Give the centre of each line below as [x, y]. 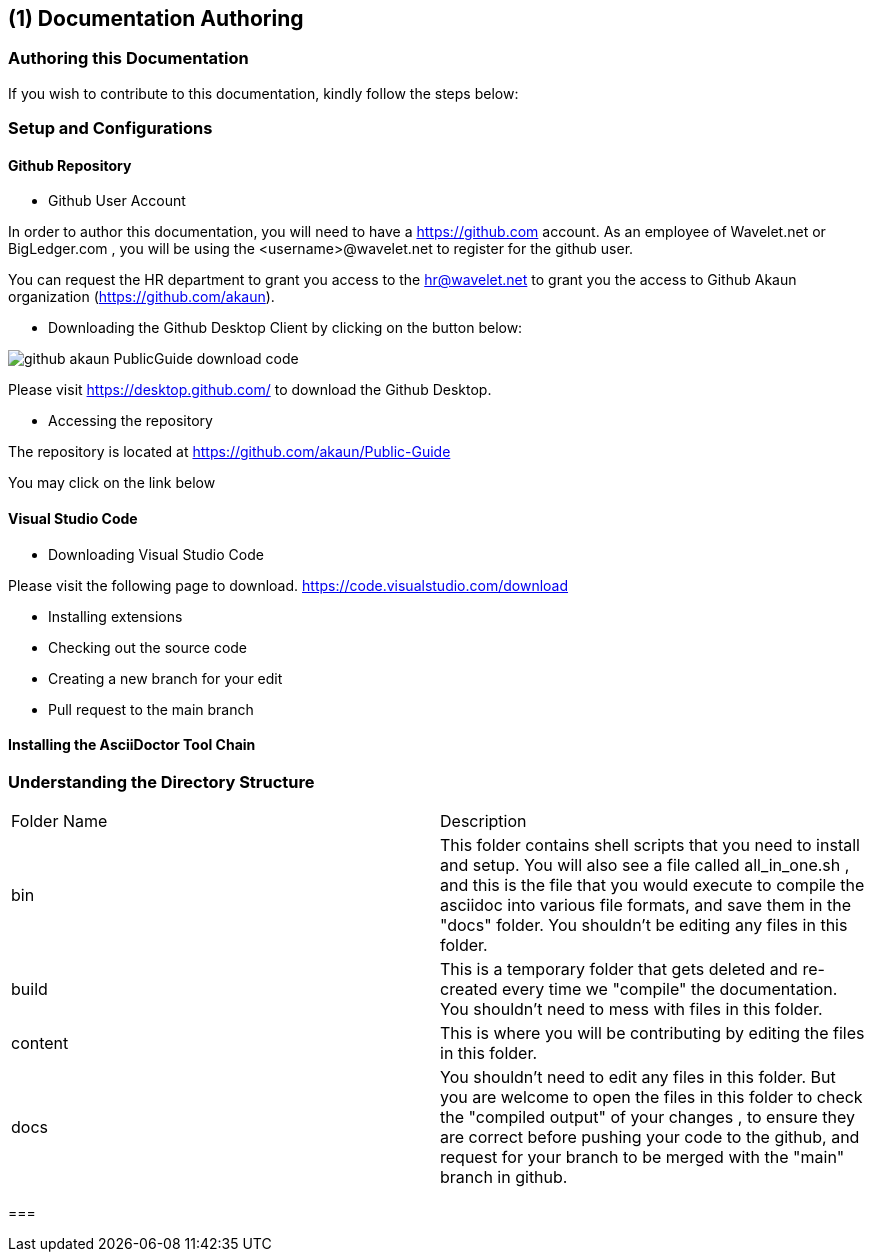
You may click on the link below [112, 483]
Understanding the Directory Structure [161, 781]
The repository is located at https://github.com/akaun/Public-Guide [229, 452]
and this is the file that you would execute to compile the [652, 885]
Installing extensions [115, 616]
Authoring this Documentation [128, 58]
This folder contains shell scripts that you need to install [650, 845]
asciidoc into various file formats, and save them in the [646, 905]
